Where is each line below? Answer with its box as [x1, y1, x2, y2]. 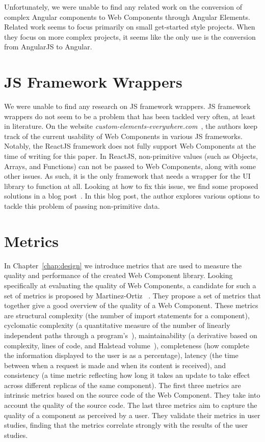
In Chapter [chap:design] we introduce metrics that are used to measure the [4, 260, 242, 270]
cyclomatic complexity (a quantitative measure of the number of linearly [4, 320, 230, 330]
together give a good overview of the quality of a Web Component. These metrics [4, 300, 258, 311]
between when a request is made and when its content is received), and [4, 360, 226, 370]
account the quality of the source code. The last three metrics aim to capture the [4, 400, 257, 410]
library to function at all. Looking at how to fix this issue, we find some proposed [4, 180, 258, 191]
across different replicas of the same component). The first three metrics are [4, 379, 241, 390]
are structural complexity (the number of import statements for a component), [4, 310, 250, 320]
